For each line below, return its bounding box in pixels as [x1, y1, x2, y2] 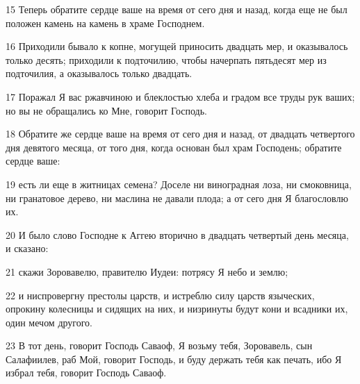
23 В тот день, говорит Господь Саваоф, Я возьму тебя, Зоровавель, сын [6, 338, 313, 353]
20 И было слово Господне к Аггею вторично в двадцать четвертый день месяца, [6, 227, 349, 242]
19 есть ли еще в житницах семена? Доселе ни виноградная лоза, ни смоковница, [6, 176, 352, 191]
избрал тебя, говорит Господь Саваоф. [6, 365, 167, 380]
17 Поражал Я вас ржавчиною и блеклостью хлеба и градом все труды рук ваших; [6, 89, 355, 103]
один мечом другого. [6, 315, 93, 329]
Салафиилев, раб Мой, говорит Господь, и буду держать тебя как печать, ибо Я [6, 351, 342, 366]
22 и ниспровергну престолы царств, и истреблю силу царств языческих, [6, 287, 315, 302]
